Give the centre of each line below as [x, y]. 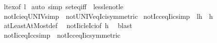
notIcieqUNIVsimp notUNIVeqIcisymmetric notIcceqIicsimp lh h [108, 16]
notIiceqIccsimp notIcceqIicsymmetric [62, 35]
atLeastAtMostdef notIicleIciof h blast [68, 25]
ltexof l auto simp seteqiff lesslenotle [63, 6]
